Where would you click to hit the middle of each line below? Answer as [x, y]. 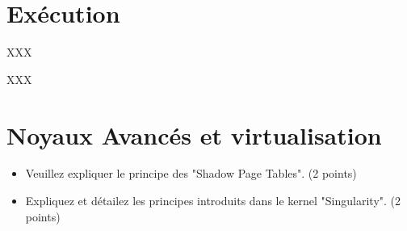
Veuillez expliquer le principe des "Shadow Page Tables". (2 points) [191, 173]
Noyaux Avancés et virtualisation [194, 134]
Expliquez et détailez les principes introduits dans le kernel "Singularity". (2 [213, 201]
